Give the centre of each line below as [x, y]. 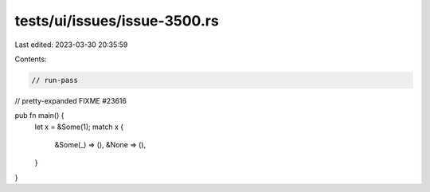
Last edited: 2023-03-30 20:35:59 [71, 45]
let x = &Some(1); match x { [79, 127]
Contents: [31, 59]
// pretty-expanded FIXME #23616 [71, 100]
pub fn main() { [39, 116]
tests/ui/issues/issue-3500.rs [117, 21]
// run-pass [55, 80]
